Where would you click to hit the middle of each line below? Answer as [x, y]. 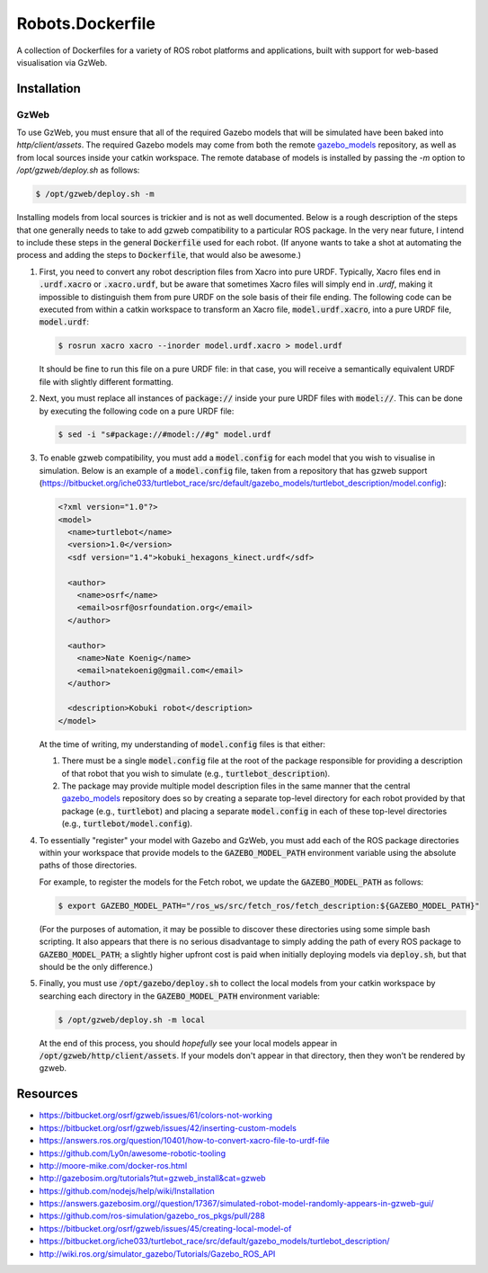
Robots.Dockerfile [86, 23]
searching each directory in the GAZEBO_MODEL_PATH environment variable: [180, 996]
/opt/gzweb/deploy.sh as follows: [78, 170]
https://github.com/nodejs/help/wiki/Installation [127, 1190]
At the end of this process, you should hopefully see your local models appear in [188, 1043]
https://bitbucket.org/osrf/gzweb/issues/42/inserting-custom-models [168, 1127]
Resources [47, 1094]
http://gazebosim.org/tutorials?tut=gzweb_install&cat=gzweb [152, 1179]
